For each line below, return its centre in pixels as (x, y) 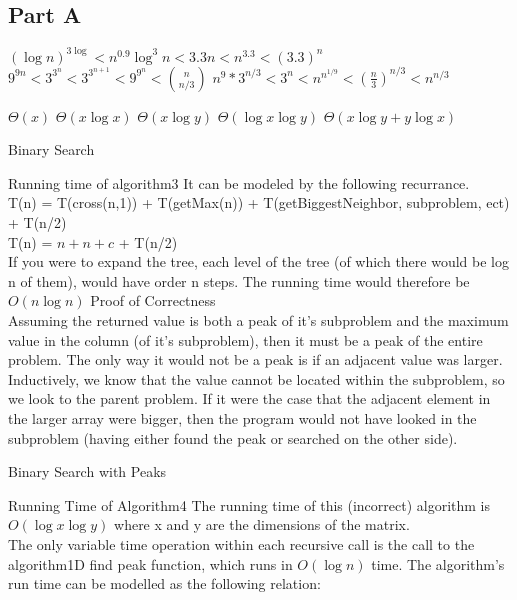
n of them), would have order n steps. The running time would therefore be (239, 280)
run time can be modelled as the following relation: (164, 583)
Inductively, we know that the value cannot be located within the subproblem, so (256, 378)
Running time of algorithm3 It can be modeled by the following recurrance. (239, 182)
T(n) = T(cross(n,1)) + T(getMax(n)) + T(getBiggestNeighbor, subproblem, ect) (259, 202)
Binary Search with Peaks (87, 471)
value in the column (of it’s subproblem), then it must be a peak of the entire (245, 339)
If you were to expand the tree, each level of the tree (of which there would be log (258, 261)
